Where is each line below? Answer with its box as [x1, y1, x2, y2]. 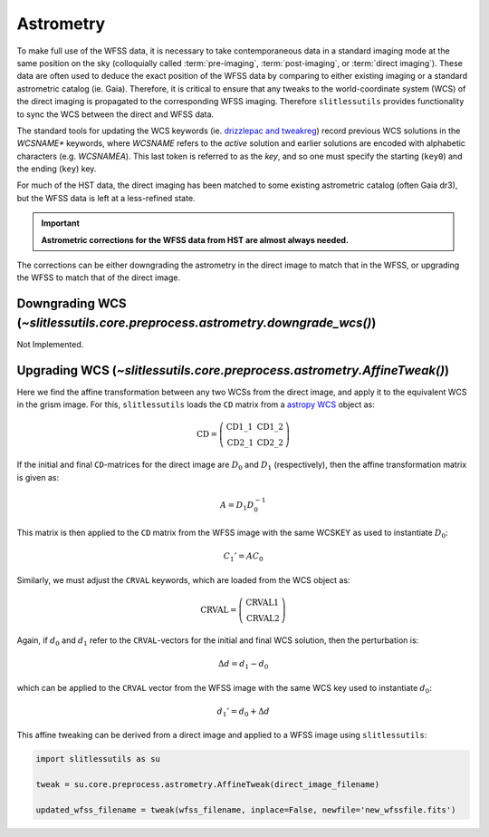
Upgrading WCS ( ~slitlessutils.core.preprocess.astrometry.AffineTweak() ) [16, 363, 450, 378]
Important [41, 218, 81, 229]
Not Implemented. [16, 338, 84, 349]
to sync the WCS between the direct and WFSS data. [16, 109, 215, 120]
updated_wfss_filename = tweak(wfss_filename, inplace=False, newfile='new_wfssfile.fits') [35, 804, 456, 815]
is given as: [16, 472, 59, 482]
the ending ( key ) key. [16, 163, 97, 174]
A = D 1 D [220, 500, 254, 512]
